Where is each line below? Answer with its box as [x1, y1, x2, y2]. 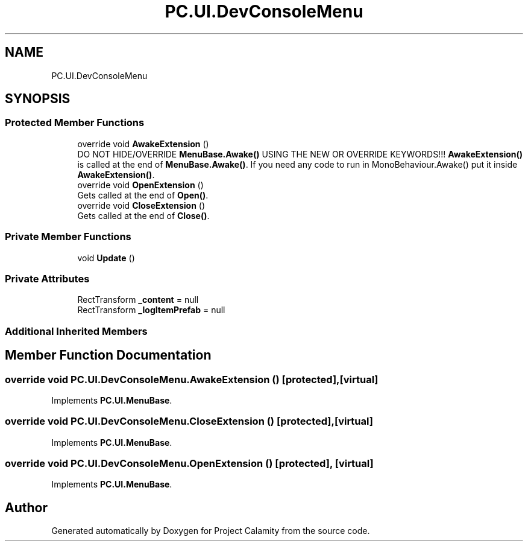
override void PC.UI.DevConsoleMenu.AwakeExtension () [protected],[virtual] [5, 373, 379, 386]
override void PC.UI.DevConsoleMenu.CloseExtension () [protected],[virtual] [5, 415, 373, 428]
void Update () [77, 252, 135, 263]
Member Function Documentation [5, 348, 212, 363]
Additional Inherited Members [5, 325, 148, 337]
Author [5, 500, 48, 515]
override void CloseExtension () [77, 200, 206, 211]
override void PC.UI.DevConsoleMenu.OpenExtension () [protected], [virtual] [5, 457, 374, 470]
